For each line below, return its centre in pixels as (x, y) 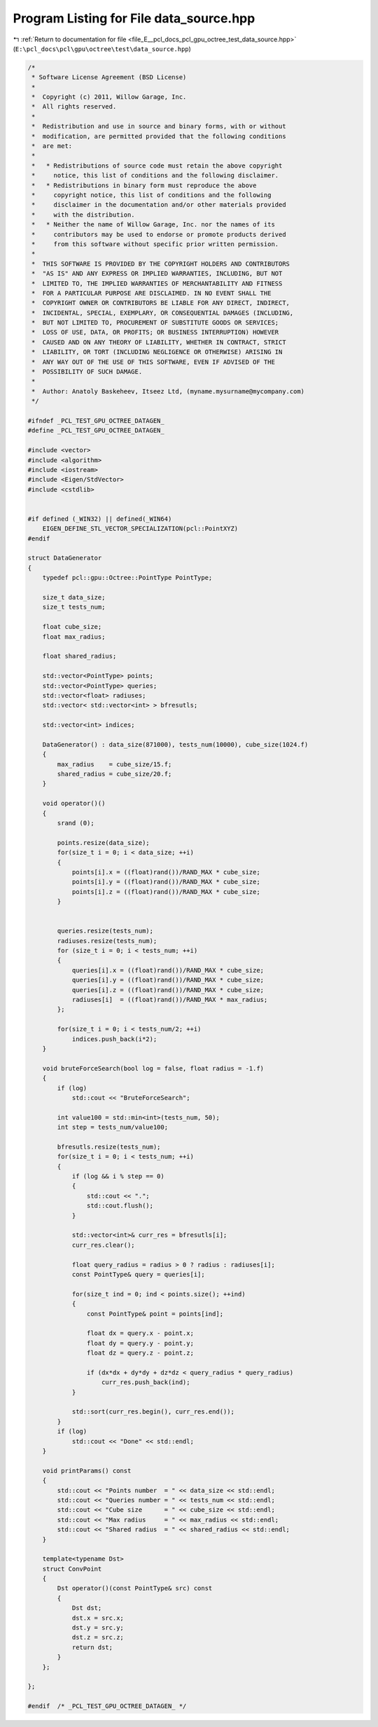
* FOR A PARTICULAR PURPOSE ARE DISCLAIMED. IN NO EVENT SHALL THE (152, 293)
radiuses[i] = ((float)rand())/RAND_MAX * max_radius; (170, 1000)
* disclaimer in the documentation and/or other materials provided (159, 205)
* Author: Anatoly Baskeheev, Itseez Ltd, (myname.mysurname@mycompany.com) (168, 391)
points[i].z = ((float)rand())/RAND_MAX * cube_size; (166, 892)
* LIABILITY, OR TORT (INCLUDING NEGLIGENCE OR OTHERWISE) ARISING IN (157, 352)
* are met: (52, 146)
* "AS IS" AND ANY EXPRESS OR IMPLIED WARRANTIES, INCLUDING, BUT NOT (157, 274)
